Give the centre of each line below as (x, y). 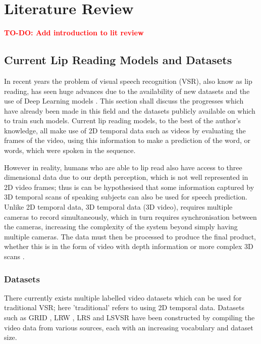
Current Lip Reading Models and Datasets (118, 60)
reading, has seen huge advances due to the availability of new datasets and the (127, 91)
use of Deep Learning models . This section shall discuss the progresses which (124, 101)
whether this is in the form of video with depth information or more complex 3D (129, 246)
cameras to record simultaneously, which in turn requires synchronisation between (130, 216)
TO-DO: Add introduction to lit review (74, 33)
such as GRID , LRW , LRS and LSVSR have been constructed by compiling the (129, 317)
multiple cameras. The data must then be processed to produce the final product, (130, 236)
